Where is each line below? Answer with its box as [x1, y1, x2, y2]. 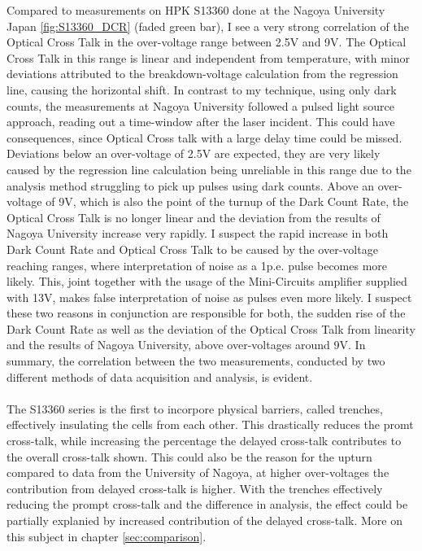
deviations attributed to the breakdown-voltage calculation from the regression [7, 65, 398, 82]
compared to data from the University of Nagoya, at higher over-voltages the [7, 464, 389, 481]
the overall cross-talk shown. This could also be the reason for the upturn [7, 448, 372, 465]
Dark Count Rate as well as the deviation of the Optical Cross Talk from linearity [7, 320, 415, 337]
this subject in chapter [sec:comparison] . [7, 527, 207, 544]
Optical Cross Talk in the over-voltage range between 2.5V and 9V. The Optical [7, 33, 407, 50]
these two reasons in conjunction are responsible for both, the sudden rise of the [7, 304, 406, 321]
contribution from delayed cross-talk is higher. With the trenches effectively [7, 479, 383, 496]
